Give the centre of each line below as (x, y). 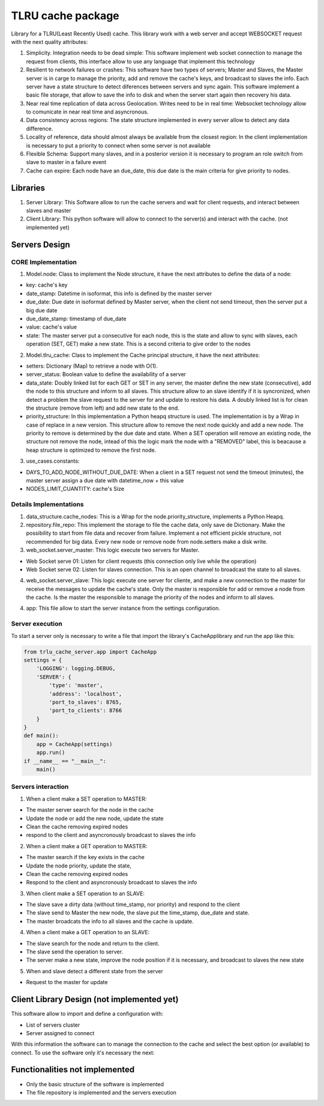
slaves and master (49, 211)
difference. (40, 129)
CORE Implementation (44, 262)
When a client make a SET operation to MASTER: (86, 798)
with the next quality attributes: (49, 41)
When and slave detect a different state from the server (94, 971)
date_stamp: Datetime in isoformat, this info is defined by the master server (119, 293)
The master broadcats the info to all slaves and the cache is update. (110, 921)
